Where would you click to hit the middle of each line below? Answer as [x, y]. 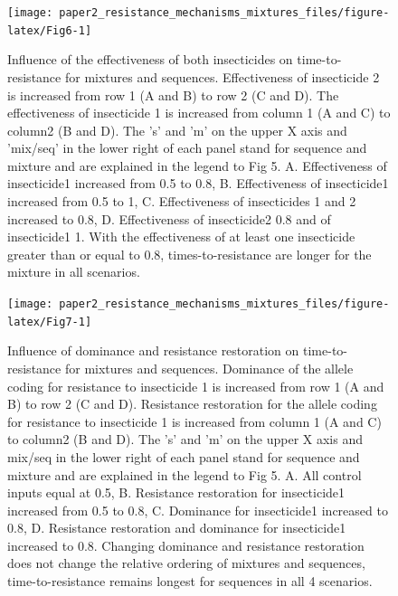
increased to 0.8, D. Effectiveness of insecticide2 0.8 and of [169, 218]
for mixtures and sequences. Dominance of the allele [209, 368]
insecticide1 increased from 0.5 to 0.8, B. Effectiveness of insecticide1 [198, 183]
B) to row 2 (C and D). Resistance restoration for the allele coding [192, 404]
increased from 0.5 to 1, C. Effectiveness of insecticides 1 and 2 [182, 201]
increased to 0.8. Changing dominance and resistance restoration [186, 545]
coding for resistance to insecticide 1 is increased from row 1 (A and [196, 386]
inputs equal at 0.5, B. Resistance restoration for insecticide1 [176, 492]
